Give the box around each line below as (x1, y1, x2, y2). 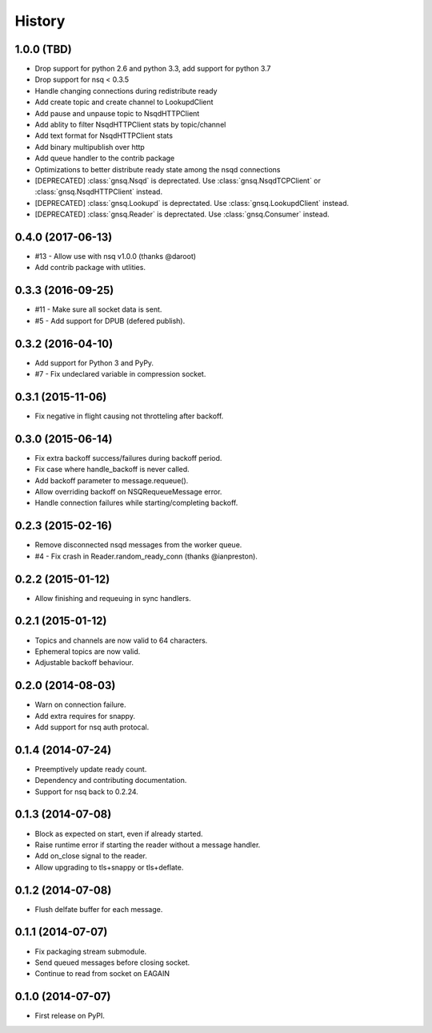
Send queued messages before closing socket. (34, 958, 190, 967)
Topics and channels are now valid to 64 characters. (34, 636, 208, 645)
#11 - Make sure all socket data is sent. (34, 305, 162, 314)
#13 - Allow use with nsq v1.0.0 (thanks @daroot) (34, 252, 196, 261)
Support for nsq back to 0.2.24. (34, 786, 139, 797)
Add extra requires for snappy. (34, 711, 136, 720)
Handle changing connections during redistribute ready (34, 86, 218, 95)
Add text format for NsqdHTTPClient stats (34, 131, 174, 140)
